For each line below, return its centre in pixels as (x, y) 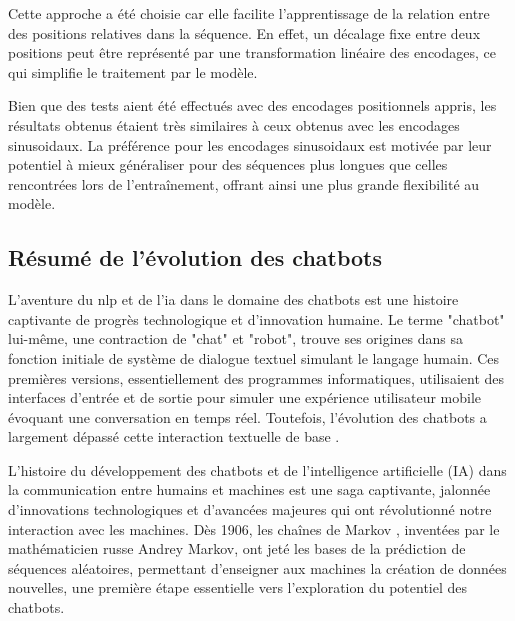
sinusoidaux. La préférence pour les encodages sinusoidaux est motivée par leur (250, 144)
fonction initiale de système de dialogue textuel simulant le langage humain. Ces (254, 357)
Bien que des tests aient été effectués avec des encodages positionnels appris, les (252, 105)
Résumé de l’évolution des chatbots (195, 257)
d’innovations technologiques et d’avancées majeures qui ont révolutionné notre (250, 509)
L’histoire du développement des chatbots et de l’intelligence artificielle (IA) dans (257, 469)
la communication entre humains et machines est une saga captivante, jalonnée (249, 489)
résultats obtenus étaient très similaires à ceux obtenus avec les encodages (234, 124)
